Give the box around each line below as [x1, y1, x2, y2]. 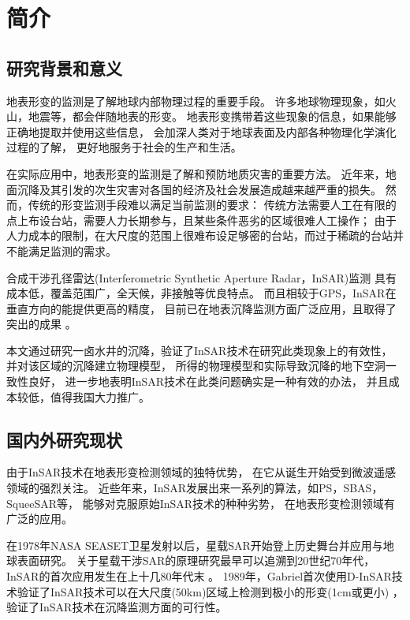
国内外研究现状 [6, 427, 122, 451]
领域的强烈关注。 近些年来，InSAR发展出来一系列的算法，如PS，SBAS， [6, 480, 383, 496]
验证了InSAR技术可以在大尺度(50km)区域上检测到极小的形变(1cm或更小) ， [17, 583, 404, 599]
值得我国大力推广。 [50, 388, 150, 405]
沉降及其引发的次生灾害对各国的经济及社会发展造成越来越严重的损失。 [17, 181, 382, 197]
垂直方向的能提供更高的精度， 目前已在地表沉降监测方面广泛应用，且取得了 [6, 300, 397, 316]
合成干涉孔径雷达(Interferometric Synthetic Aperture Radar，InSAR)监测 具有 [6, 269, 397, 286]
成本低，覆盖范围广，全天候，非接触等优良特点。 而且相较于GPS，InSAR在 [6, 285, 397, 301]
